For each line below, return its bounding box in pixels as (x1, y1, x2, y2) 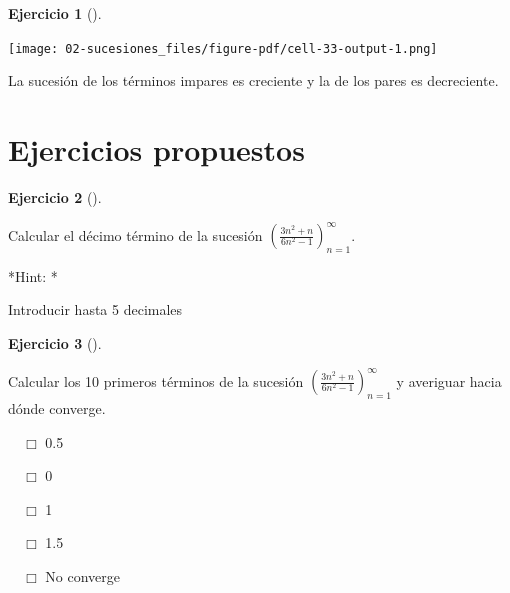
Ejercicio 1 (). (8, 3, 102, 23)
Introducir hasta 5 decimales (8, 299, 183, 320)
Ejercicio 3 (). (8, 333, 102, 354)
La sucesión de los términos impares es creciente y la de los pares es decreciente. (8, 70, 499, 91)
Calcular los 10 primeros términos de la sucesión (8, 370, 304, 391)
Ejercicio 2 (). (8, 186, 102, 207)
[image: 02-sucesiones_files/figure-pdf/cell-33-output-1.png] (8, 41, 438, 56)
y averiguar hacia (396, 370, 502, 391)
